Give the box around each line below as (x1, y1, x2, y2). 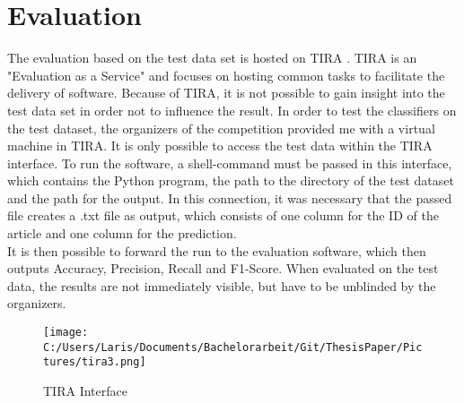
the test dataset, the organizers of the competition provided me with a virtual (7, 118, 435, 137)
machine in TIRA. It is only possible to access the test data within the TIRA (7, 136, 433, 155)
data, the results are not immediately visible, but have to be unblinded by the (7, 276, 436, 295)
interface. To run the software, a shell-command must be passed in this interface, (7, 153, 452, 172)
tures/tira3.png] (43, 356, 146, 369)
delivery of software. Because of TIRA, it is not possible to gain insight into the (7, 83, 445, 102)
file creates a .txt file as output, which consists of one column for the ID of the (7, 206, 439, 225)
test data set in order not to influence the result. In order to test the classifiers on (7, 100, 457, 119)
